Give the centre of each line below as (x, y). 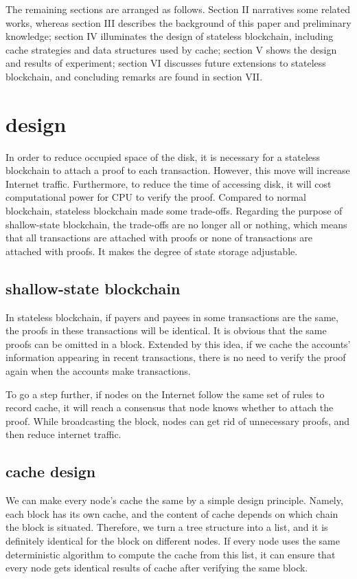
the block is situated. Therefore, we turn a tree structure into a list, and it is (167, 527)
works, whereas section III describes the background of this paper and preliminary (178, 22)
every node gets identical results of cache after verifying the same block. (157, 568)
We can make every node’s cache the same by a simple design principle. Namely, (174, 500)
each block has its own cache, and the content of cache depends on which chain (172, 513)
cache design (51, 471)
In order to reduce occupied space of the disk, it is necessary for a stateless (163, 156)
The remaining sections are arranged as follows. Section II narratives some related (178, 9)
